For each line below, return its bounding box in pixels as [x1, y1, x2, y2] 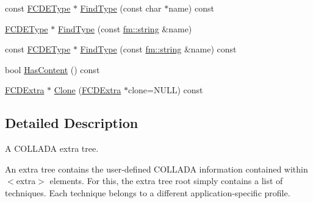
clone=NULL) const [128, 84, 203, 96]
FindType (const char [80, 2, 162, 14]
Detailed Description [5, 113, 139, 132]
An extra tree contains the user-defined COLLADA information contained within [5, 162, 308, 175]
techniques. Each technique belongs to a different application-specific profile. [5, 186, 290, 199]
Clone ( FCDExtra [54, 84, 121, 96]
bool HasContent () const [5, 63, 100, 76]
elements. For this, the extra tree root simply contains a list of [49, 174, 283, 187]
